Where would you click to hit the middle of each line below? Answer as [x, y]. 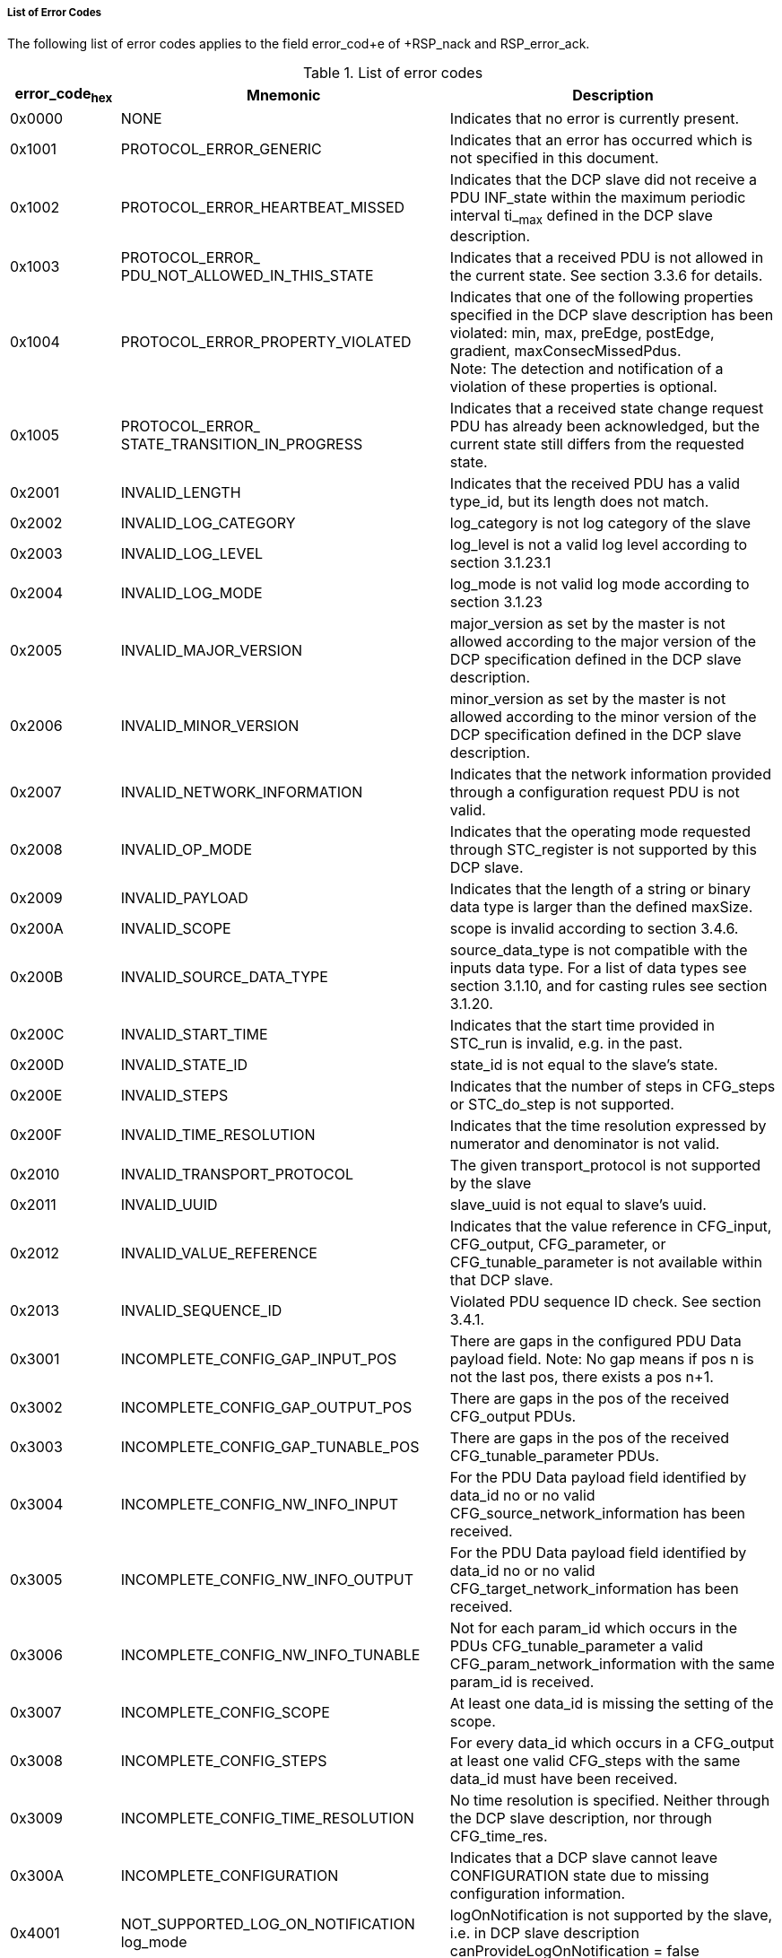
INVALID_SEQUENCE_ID [201, 1310]
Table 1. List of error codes [393, 73]
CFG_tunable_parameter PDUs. [555, 1455]
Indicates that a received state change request [607, 408]
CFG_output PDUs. [513, 1416]
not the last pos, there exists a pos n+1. [582, 1376]
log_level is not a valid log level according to [599, 544]
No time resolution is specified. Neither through [610, 1800]
